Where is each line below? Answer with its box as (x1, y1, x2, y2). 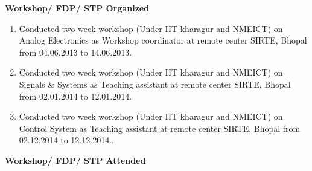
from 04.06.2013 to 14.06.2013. (19, 45, 132, 58)
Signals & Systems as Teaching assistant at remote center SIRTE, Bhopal (19, 77, 291, 90)
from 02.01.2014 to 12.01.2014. (19, 89, 132, 102)
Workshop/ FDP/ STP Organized (5, 2, 150, 14)
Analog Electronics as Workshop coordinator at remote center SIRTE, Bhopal (19, 34, 307, 47)
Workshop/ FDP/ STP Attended (5, 153, 146, 166)
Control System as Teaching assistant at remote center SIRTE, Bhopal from (19, 121, 301, 134)
